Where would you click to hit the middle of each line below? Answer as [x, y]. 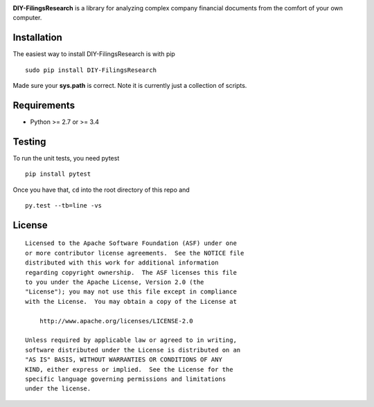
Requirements [44, 105]
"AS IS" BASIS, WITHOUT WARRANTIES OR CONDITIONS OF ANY [124, 360]
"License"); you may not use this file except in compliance [131, 292]
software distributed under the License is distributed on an [133, 350]
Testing [29, 142]
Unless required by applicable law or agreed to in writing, [131, 340]
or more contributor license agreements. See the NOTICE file [135, 253]
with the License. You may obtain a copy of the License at [131, 301]
